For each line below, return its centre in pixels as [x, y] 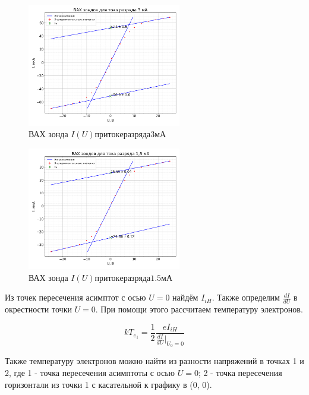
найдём [185, 297]
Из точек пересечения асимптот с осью [75, 297]
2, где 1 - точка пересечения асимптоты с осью [90, 373]
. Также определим [246, 297]
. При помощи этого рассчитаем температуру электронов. [199, 309]
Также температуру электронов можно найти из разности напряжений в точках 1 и [154, 361]
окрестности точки [38, 309]
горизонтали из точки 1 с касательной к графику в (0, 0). [108, 384]
